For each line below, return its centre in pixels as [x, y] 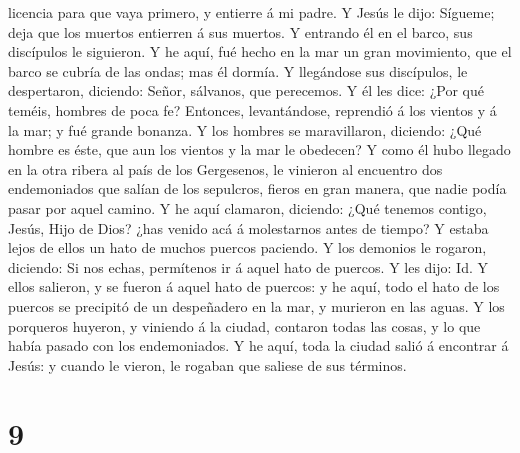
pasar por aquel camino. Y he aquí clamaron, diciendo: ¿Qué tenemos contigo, [247, 207]
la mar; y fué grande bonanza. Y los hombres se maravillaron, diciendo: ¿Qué [245, 129]
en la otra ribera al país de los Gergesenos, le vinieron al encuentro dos [225, 168]
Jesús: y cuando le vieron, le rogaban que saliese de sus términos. [207, 364]
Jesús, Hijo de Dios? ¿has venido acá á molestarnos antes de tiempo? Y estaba [248, 227]
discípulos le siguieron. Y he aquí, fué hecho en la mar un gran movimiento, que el [260, 51]
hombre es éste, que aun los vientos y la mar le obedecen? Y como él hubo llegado [259, 149]
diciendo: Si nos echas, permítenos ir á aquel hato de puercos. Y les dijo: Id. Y [248, 266]
